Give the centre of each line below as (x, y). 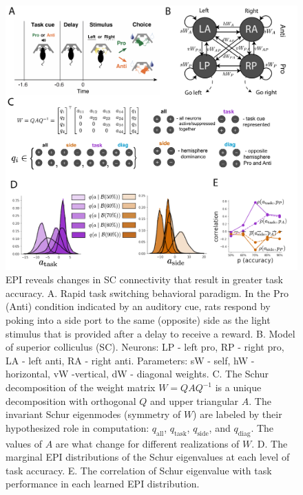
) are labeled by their (238, 414)
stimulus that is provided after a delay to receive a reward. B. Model (150, 333)
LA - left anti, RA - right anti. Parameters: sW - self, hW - (130, 360)
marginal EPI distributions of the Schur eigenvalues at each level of (148, 457)
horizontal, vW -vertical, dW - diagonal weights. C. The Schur (137, 374)
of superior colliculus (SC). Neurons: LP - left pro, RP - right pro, (145, 347)
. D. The (270, 443)
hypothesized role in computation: (77, 427)
